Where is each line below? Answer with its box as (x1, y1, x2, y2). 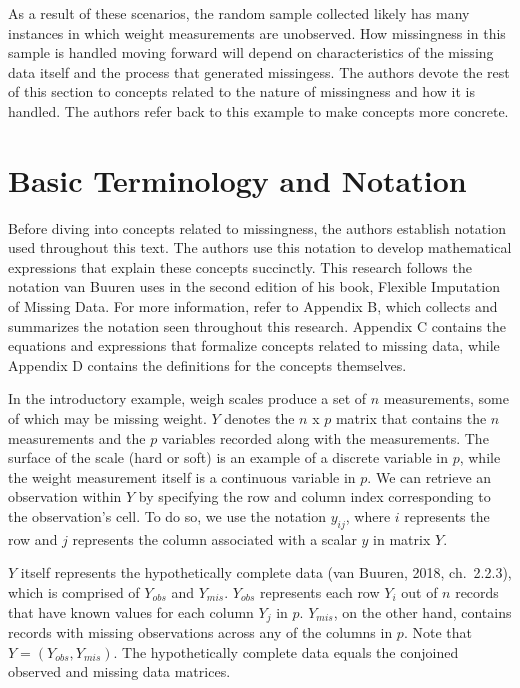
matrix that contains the (335, 408, 487, 429)
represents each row (259, 581, 380, 602)
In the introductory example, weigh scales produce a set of (8, 388, 367, 409)
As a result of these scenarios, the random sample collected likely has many (8, 3, 470, 23)
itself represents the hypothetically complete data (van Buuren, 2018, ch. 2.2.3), (20, 562, 512, 583)
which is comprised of (8, 581, 140, 602)
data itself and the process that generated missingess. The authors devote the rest (8, 61, 510, 82)
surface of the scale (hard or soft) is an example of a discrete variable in (8, 447, 448, 468)
